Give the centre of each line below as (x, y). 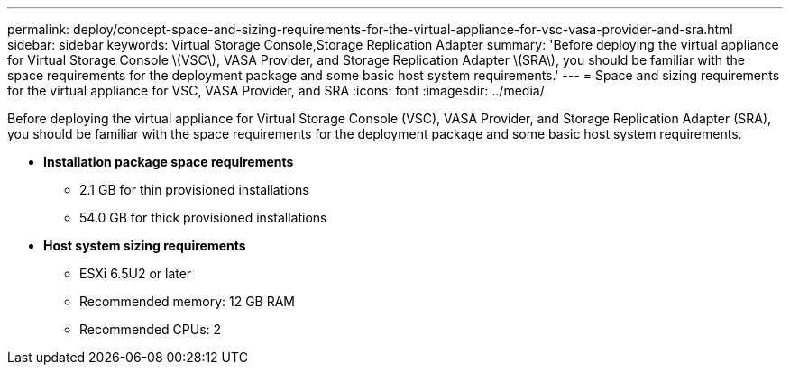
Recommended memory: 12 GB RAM (188, 301)
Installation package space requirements (169, 162)
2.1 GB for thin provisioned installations (194, 190)
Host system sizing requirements (145, 245)
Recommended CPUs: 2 (151, 329)
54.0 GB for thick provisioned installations (203, 218)
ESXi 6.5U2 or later (136, 273)
